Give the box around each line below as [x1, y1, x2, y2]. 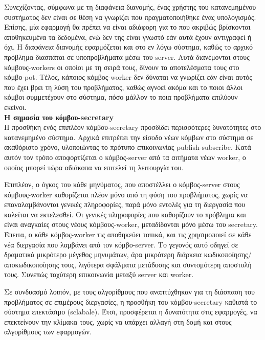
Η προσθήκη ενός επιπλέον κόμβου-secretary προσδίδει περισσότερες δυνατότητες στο [4, 122, 261, 132]
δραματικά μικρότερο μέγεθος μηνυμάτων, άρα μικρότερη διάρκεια [4, 249, 202, 260]
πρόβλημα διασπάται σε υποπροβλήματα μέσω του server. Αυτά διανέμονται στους [4, 51, 250, 62]
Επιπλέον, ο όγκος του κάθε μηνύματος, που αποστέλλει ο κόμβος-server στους [4, 179, 240, 190]
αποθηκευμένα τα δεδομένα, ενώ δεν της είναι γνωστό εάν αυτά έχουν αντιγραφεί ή [4, 31, 252, 42]
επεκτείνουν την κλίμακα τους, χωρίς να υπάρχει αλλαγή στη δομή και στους [4, 316, 232, 327]
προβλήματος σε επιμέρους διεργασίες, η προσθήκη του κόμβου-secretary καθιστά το [4, 296, 257, 307]
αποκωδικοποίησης [4, 259, 59, 269]
